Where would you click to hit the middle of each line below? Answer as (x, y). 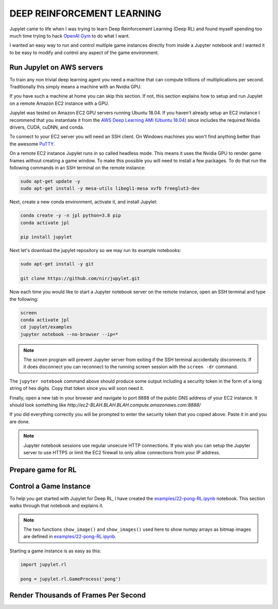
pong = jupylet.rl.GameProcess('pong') (71, 579)
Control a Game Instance (50, 486)
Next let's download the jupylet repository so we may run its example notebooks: (95, 250)
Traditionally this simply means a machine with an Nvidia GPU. (75, 87)
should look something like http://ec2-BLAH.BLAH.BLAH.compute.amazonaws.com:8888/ (105, 405)
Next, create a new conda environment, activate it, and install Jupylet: (84, 202)
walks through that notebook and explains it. (57, 506)
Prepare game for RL (43, 470)
